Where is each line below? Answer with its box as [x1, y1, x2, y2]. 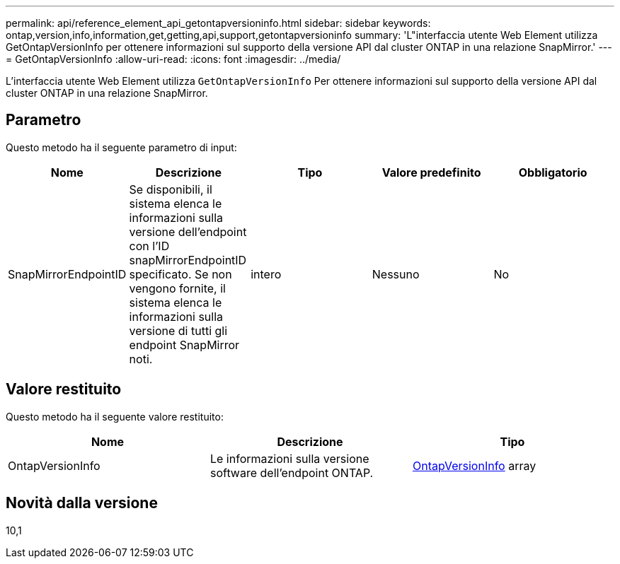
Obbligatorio [518, 165, 587, 180]
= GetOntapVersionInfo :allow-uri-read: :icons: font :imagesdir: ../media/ [6, 53, 341, 65]
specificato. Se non [129, 266, 232, 281]
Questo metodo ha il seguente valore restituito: [6, 410, 224, 423]
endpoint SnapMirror [129, 337, 240, 352]
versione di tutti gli [129, 323, 228, 338]
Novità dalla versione [6, 494, 158, 512]
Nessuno [372, 266, 420, 281]
